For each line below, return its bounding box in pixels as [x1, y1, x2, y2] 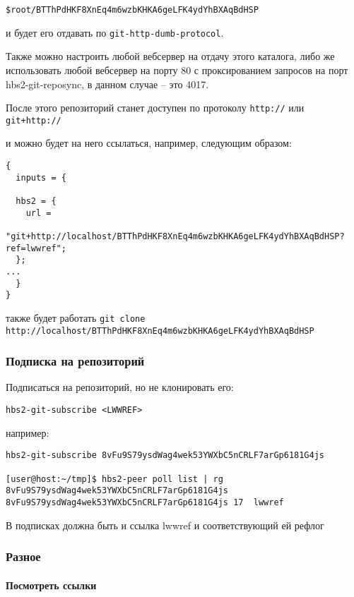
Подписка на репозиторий [6, 352, 145, 370]
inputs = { [16, 172, 66, 183]
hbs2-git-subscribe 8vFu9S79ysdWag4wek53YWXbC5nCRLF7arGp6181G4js [6, 450, 325, 461]
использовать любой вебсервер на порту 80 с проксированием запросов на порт [6, 62, 348, 77]
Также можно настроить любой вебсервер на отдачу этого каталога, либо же [6, 49, 335, 64]
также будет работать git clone [6, 310, 146, 325]
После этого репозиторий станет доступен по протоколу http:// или [6, 100, 305, 115]
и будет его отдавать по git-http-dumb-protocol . [6, 25, 224, 40]
